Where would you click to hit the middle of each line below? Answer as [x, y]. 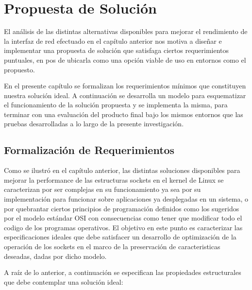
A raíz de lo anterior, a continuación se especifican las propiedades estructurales [123, 272]
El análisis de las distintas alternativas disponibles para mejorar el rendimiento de [126, 31]
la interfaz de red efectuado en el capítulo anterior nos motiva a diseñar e [113, 41]
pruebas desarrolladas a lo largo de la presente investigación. [94, 124]
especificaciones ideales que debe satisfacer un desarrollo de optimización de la [120, 237]
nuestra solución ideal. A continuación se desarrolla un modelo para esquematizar [125, 95]
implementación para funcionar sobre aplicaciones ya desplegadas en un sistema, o [126, 199]
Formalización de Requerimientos [89, 150]
